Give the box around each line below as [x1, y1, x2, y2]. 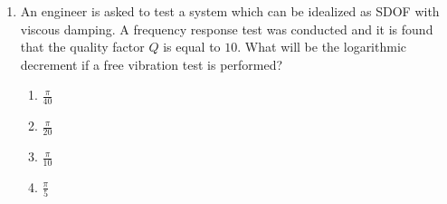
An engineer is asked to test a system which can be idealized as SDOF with [20, 2, 440, 20]
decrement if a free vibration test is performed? [20, 54, 283, 73]
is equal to [163, 37, 221, 56]
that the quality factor [20, 37, 145, 56]
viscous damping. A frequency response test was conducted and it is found [20, 19, 433, 38]
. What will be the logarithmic [237, 37, 407, 56]
